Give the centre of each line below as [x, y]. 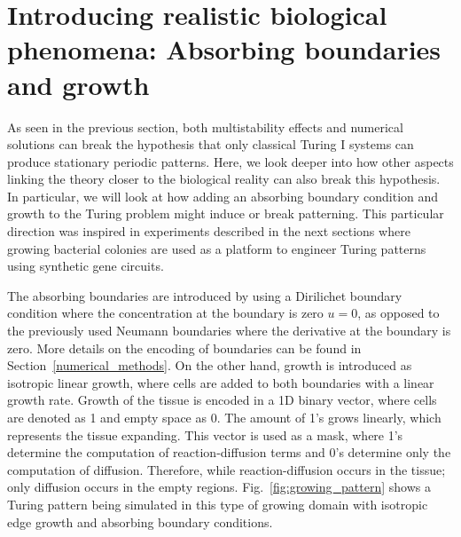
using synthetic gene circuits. [86, 266]
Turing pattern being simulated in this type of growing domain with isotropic [218, 504]
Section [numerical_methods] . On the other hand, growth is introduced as [210, 365]
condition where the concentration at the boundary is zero [165, 313]
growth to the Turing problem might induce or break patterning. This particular [226, 213]
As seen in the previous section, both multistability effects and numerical [205, 126]
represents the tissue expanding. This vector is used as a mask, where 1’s [205, 434]
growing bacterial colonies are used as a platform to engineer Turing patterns [217, 248]
